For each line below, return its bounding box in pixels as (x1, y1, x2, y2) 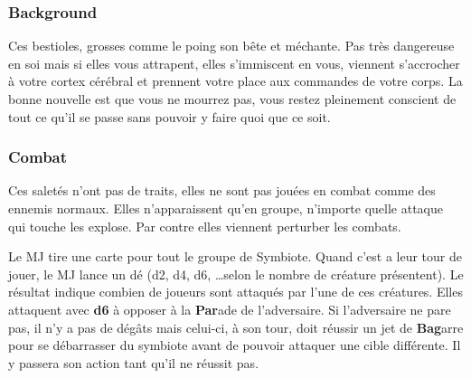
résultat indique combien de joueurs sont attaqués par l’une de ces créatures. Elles (8, 282, 463, 301)
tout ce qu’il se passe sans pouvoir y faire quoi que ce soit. (8, 107, 331, 126)
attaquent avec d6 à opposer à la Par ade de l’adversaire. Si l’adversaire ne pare (8, 299, 451, 318)
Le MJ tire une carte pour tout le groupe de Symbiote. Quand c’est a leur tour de (8, 247, 462, 266)
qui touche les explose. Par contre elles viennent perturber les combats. (8, 216, 401, 235)
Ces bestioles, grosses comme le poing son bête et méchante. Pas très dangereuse (8, 36, 455, 55)
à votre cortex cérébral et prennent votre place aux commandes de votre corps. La (8, 71, 463, 90)
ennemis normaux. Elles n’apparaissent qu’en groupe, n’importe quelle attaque (8, 199, 443, 217)
